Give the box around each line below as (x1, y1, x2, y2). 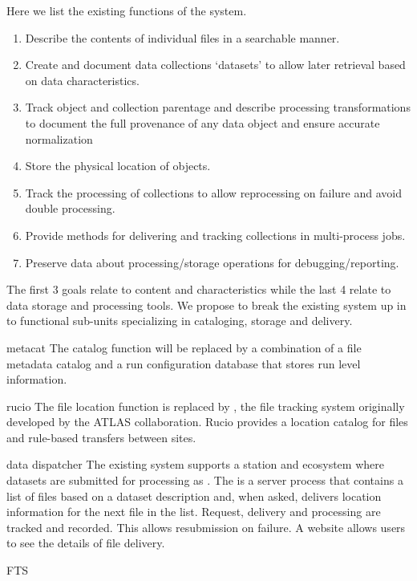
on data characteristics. (25, 71, 140, 88)
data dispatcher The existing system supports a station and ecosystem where (6, 456, 384, 473)
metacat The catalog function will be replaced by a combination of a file (6, 339, 362, 356)
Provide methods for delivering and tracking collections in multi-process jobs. (25, 226, 406, 243)
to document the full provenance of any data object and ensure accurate (25, 114, 380, 131)
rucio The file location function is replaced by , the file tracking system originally (6, 397, 405, 414)
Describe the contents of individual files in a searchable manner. (25, 29, 340, 46)
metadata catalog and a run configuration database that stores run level (6, 355, 361, 372)
